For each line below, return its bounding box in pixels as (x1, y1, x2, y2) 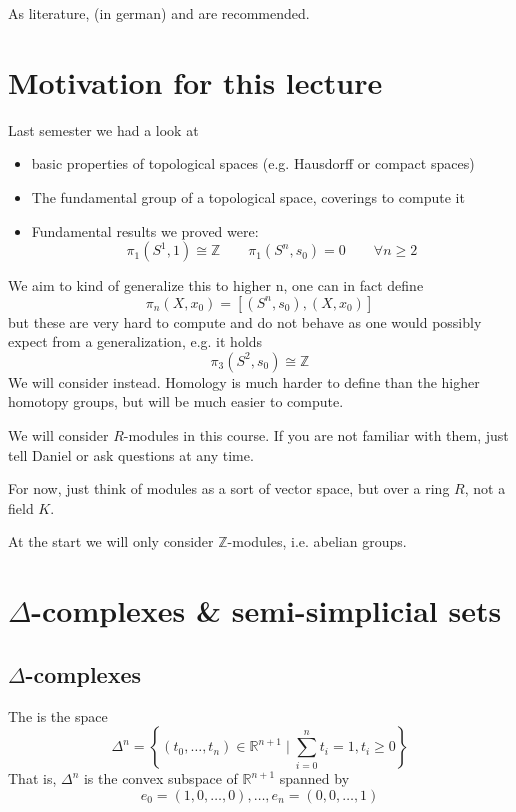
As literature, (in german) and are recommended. (8, 3, 310, 23)
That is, (8, 768, 57, 789)
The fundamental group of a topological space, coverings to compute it (31, 186, 465, 207)
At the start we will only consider (8, 531, 214, 552)
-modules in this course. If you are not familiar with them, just (123, 425, 509, 446)
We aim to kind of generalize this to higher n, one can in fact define (8, 275, 424, 296)
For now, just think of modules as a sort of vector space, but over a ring (8, 478, 450, 499)
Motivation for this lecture (8, 61, 383, 102)
